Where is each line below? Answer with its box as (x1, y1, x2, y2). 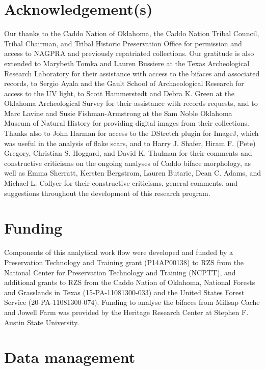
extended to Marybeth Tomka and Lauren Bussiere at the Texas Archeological (4, 58, 250, 68)
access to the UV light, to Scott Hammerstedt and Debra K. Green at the (4, 88, 235, 98)
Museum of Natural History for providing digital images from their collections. (4, 118, 249, 128)
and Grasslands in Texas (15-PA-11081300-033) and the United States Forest (4, 287, 245, 297)
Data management (4, 347, 136, 367)
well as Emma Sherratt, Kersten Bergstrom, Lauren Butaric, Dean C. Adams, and (4, 167, 261, 178)
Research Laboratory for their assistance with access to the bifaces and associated (4, 68, 260, 78)
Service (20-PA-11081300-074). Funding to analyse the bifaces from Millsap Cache (4, 297, 260, 307)
